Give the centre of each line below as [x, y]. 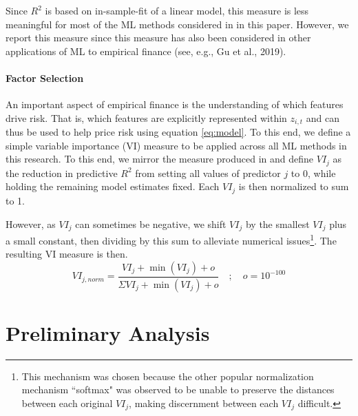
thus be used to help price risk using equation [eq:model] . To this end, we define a [178, 132]
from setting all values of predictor [208, 173]
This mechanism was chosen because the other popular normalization [168, 376]
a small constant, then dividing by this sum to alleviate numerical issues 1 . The [171, 239]
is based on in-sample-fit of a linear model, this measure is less [177, 10]
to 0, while [313, 173]
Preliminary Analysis [108, 332]
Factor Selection [45, 77]
